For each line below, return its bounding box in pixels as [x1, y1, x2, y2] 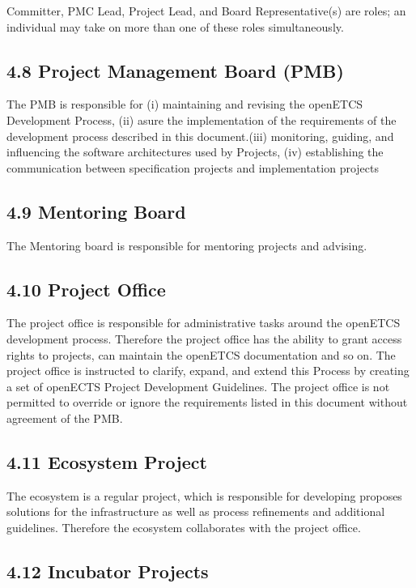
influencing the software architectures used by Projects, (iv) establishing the [6, 143, 384, 160]
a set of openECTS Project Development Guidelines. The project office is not [6, 377, 390, 394]
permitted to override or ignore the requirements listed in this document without [6, 394, 408, 411]
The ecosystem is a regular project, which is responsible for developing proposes [6, 487, 402, 504]
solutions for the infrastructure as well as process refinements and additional [6, 503, 385, 520]
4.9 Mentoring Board [6, 198, 186, 224]
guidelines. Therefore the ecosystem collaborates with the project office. [6, 518, 361, 535]
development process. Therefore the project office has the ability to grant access [6, 330, 402, 347]
